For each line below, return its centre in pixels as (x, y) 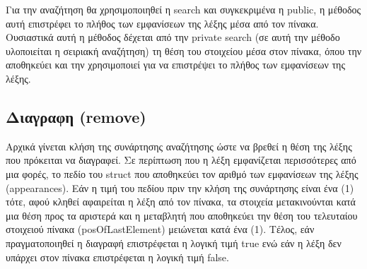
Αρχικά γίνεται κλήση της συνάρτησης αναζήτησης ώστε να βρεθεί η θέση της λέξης (179, 146)
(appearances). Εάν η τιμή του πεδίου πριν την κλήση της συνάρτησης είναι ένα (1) (180, 187)
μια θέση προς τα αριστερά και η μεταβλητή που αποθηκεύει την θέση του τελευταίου (182, 215)
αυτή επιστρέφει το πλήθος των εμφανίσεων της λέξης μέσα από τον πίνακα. (162, 23)
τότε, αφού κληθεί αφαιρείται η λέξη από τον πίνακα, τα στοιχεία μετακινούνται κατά (181, 202)
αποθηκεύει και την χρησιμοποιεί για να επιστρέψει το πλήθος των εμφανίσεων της (175, 65)
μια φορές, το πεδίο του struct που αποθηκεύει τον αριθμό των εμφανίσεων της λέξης (182, 173)
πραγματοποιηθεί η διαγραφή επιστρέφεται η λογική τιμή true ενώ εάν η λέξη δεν (174, 243)
